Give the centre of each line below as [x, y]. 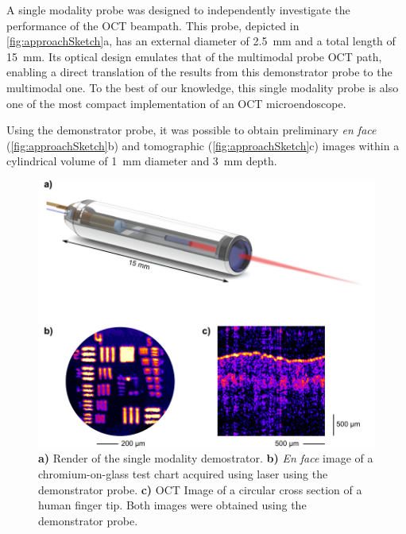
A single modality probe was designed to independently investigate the [178, 10]
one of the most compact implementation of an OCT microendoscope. [176, 103]
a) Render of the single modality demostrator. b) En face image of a [206, 458]
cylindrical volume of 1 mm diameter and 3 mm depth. [142, 161]
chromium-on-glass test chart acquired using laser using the [183, 474]
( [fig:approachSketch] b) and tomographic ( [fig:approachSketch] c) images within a [203, 145]
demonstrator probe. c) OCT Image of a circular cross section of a [200, 489]
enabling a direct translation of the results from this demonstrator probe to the [199, 72]
